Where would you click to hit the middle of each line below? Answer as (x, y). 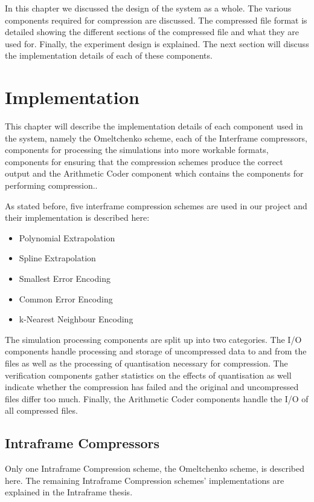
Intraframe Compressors (82, 443)
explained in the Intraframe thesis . (69, 492)
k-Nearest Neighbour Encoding (76, 319)
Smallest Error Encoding (65, 279)
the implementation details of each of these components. (109, 55)
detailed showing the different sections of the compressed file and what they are (152, 32)
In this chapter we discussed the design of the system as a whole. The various (148, 8)
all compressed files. (41, 410)
